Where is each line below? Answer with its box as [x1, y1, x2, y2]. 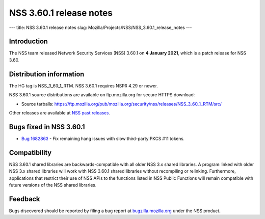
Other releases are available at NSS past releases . [9, 109, 110, 115]
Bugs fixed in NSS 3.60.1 [9, 123, 85, 131]
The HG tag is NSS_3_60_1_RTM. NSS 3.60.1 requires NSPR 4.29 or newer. [9, 82, 158, 88]
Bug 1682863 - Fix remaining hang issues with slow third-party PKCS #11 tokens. [21, 136, 185, 141]
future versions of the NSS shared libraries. [9, 182, 97, 188]
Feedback [9, 194, 40, 203]
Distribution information [9, 70, 84, 78]
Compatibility [9, 148, 52, 157]
